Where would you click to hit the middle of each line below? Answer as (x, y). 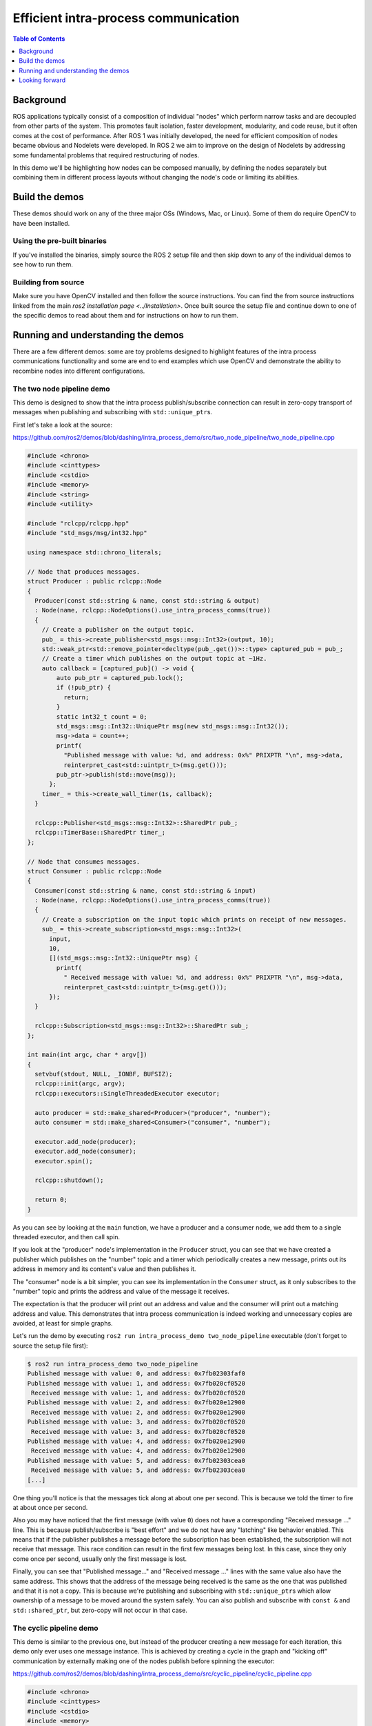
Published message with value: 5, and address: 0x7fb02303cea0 (136, 1461)
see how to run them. (43, 264)
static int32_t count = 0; (102, 717)
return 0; (51, 1200)
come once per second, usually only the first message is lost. (100, 1559)
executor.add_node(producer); (86, 1142)
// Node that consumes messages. (84, 862)
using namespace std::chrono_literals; (94, 552)
